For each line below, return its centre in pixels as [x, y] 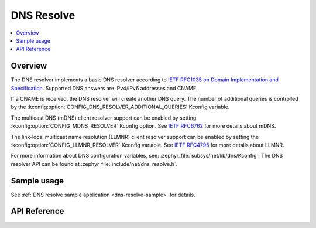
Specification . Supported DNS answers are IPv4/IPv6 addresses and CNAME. [104, 88]
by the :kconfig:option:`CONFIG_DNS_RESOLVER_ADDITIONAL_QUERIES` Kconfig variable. [120, 107]
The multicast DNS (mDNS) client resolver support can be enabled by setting [104, 118]
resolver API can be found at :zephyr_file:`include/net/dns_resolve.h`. [94, 164]
